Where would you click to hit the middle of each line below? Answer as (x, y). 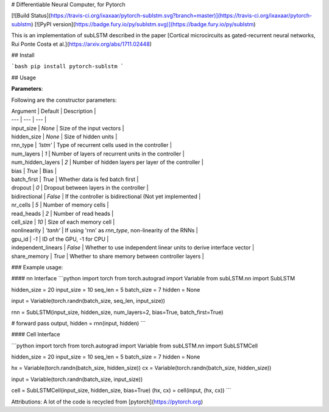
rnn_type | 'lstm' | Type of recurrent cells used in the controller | (91, 145)
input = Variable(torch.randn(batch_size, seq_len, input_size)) (88, 301)
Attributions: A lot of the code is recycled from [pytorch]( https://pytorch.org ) (107, 402)
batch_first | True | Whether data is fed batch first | (75, 179)
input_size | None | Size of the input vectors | (68, 128)
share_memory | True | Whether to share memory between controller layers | (108, 256)
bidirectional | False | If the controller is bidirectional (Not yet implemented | (106, 196)
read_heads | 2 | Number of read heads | (62, 213)
